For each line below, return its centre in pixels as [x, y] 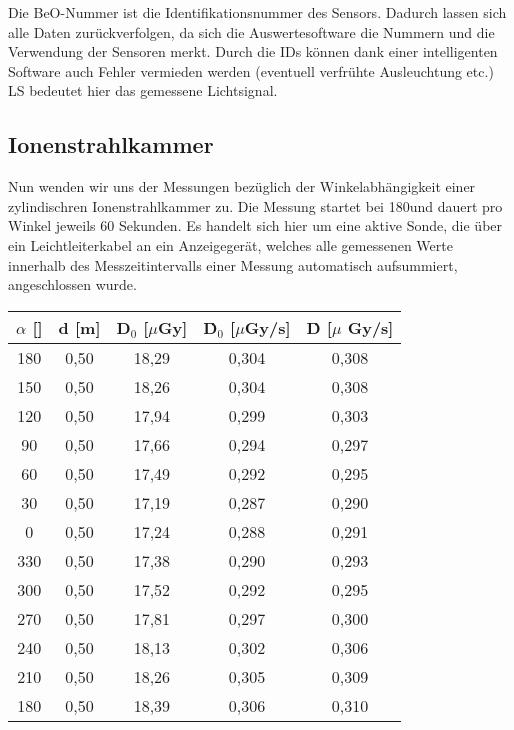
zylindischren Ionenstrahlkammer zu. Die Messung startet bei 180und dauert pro [255, 205]
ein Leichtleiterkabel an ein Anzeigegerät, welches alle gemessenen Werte [230, 244]
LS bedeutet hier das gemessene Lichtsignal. [143, 90]
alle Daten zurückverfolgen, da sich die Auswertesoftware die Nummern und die [251, 31]
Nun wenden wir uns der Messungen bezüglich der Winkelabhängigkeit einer [242, 186]
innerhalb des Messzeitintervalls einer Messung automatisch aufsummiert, [233, 264]
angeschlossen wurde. [72, 284]
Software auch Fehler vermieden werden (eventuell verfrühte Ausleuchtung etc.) [251, 70]
